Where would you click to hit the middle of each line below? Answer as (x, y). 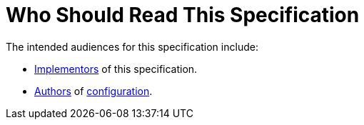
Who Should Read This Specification (183, 15)
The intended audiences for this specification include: (132, 46)
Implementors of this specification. (116, 69)
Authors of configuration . (93, 91)
